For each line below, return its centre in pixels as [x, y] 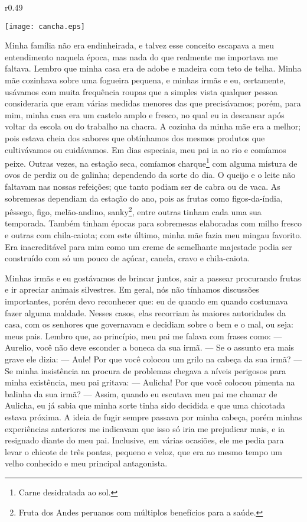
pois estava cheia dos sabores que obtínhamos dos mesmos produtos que [135, 138]
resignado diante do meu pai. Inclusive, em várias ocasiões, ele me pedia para [144, 440]
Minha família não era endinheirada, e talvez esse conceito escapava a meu [140, 45]
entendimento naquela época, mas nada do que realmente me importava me [141, 56]
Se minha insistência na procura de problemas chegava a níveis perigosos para [146, 370]
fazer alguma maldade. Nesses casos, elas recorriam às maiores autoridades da [146, 312]
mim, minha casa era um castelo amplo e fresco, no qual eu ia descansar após [145, 114]
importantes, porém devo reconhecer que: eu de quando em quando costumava [146, 301]
